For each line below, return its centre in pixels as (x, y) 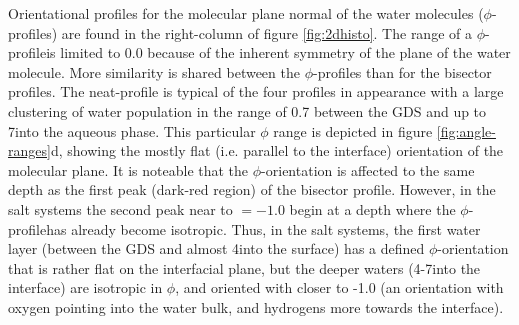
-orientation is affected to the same (368, 169)
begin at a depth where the (372, 208)
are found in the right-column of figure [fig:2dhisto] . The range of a (266, 32)
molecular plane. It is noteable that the (128, 169)
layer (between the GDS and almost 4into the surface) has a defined (216, 248)
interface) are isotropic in (85, 287)
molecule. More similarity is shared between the (154, 71)
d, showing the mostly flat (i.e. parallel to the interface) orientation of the (277, 150)
